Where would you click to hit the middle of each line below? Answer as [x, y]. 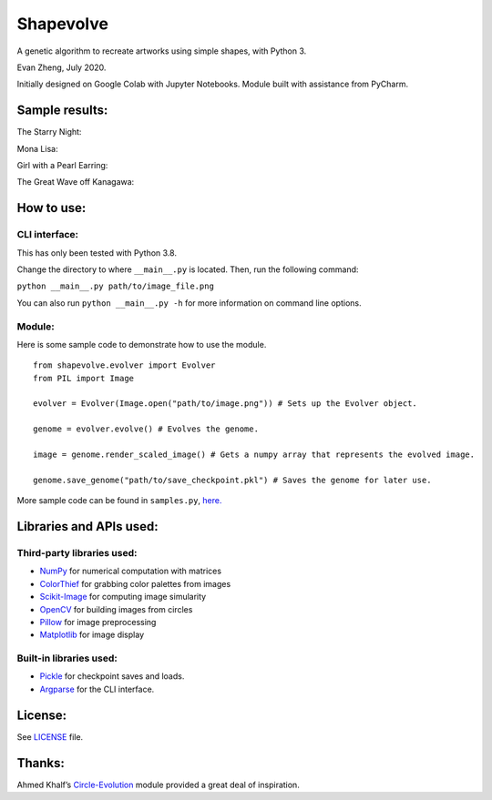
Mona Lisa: [37, 148]
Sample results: [62, 111]
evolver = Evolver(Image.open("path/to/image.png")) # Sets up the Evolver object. [225, 404]
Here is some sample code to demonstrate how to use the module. [142, 344]
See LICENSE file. [50, 736]
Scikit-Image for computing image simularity [123, 597]
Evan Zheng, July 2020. [61, 67]
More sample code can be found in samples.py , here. [119, 501]
